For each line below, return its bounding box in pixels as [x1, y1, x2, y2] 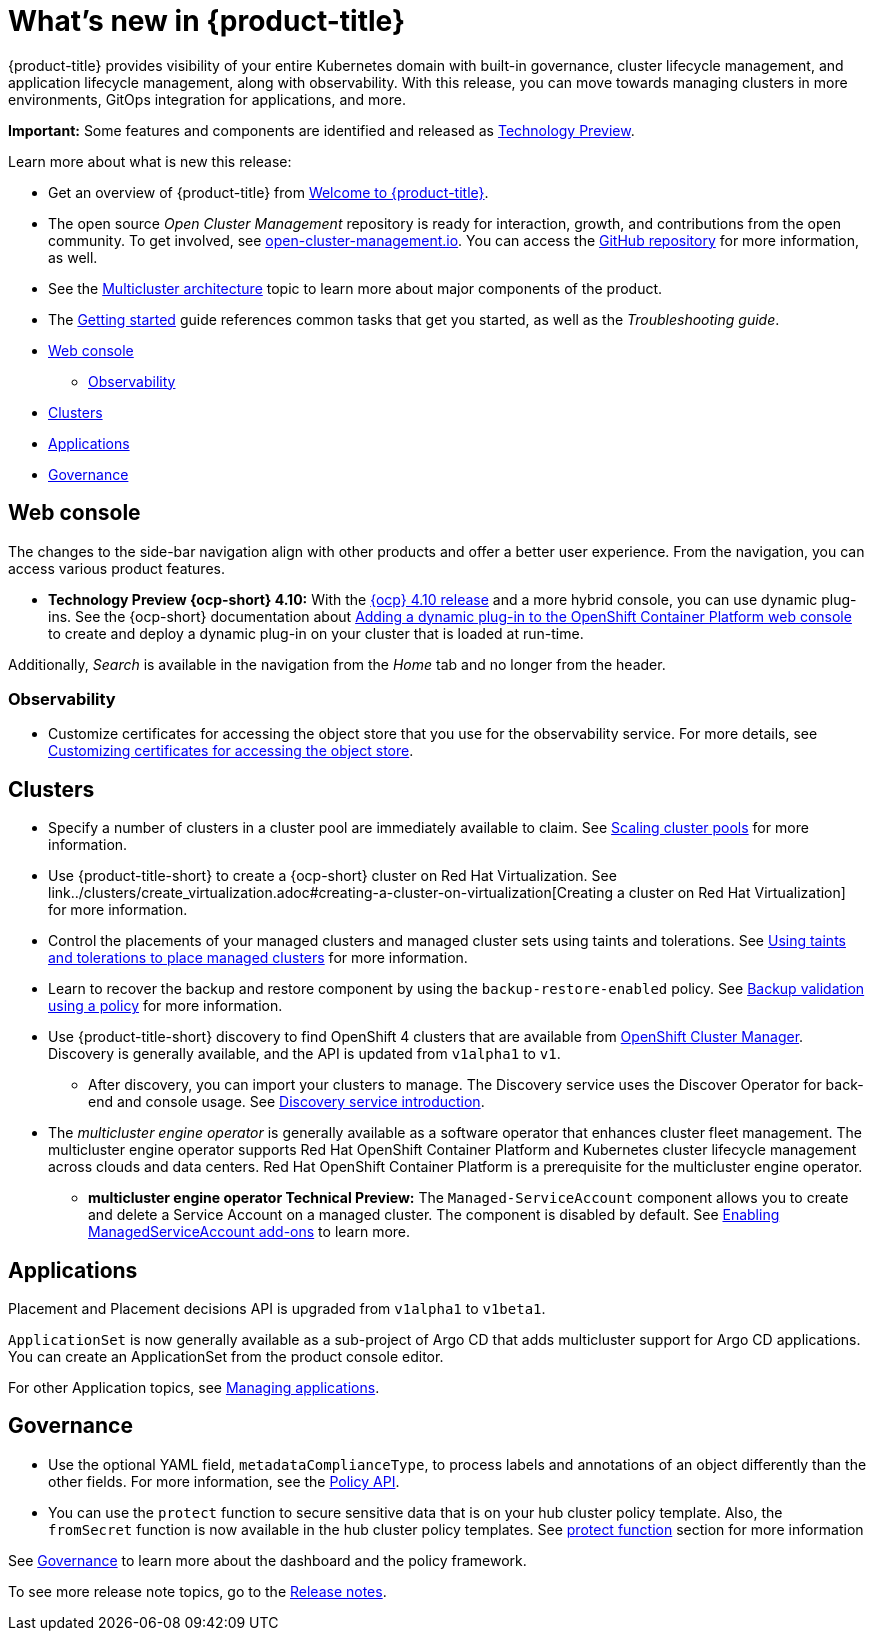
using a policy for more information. [48, 997, 283, 1015]
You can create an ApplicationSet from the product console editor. [8, 1348, 444, 1366]
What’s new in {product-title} [8, 4, 406, 38]
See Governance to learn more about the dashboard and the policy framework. [8, 1551, 527, 1569]
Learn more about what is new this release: [8, 152, 292, 170]
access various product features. [8, 559, 225, 577]
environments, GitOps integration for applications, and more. [8, 90, 406, 108]
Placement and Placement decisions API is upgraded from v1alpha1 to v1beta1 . [8, 1300, 546, 1318]
